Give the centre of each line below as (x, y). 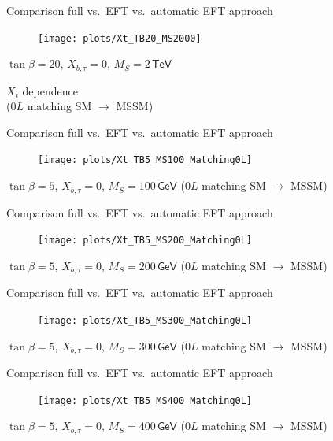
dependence (50, 90)
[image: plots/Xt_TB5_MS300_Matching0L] (145, 320)
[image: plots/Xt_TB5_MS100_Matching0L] (145, 160)
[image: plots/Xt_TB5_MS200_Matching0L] (145, 241)
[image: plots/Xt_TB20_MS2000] (120, 38)
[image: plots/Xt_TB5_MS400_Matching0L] (145, 400)
